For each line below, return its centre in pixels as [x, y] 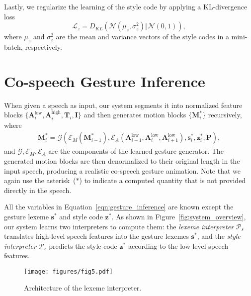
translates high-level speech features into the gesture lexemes [96, 236]
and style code [81, 216]
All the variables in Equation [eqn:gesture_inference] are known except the [119, 207]
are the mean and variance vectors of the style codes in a [142, 37]
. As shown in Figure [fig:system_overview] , [179, 216]
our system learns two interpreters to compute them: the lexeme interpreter [119, 226]
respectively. [43, 47]
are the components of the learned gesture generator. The [136, 151]
